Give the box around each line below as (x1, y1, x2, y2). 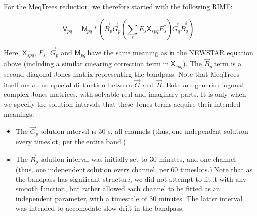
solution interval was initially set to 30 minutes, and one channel (40, 154, 236, 164)
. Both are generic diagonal (162, 79, 244, 89)
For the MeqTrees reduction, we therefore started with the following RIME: (4, 1, 233, 11)
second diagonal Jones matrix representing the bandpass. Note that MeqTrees (4, 68, 240, 79)
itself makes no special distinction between (4, 79, 132, 89)
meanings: (4, 108, 34, 119)
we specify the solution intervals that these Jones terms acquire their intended (4, 98, 241, 109)
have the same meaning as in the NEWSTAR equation (87, 47, 253, 57)
